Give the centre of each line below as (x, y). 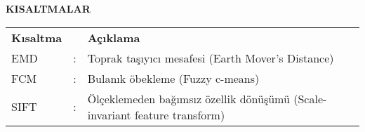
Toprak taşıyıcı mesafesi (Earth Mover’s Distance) (211, 58)
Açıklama (114, 37)
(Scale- (310, 98)
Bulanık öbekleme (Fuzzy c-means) (173, 78)
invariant (109, 114)
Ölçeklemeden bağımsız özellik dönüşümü (188, 98)
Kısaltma (37, 37)
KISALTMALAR (48, 8)
